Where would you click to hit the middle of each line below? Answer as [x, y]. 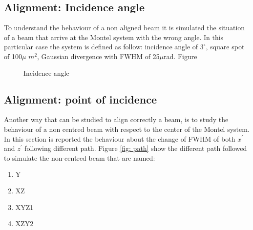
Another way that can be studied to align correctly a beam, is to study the [116, 119]
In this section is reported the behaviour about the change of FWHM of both [120, 138]
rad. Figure [180, 56]
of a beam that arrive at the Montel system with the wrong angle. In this [114, 37]
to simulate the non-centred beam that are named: [80, 157]
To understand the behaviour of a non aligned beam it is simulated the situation [125, 28]
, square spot [225, 47]
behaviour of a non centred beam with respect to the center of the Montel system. [127, 129]
